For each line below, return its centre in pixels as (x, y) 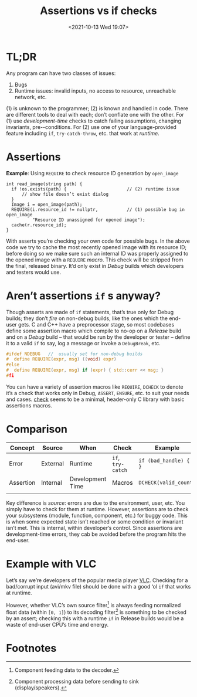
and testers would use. (34, 272)
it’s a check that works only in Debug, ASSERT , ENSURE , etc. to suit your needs (98, 393)
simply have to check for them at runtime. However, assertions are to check (97, 509)
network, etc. (30, 97)
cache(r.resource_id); (39, 225)
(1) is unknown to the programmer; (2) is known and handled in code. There (97, 108)
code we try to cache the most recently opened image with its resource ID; (96, 247)
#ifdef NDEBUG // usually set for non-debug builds (74, 354)
